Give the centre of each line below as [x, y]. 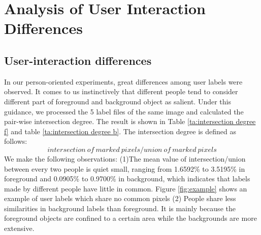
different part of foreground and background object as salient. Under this [118, 101]
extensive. [19, 228]
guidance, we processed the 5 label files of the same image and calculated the [124, 111]
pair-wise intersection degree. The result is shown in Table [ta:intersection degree [130, 121]
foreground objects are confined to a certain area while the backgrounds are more [130, 218]
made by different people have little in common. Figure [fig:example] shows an [126, 188]
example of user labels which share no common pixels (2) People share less [120, 198]
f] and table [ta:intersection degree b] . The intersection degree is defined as [120, 131]
